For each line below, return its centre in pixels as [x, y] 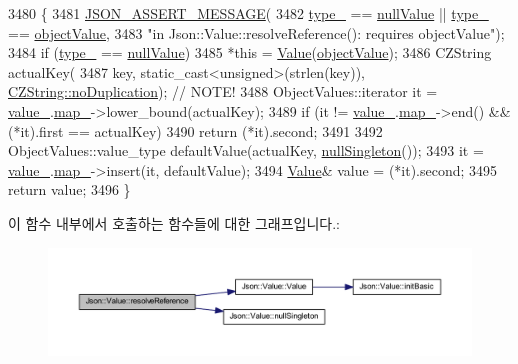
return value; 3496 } [69, 189]
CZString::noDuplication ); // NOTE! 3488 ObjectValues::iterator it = [223, 91]
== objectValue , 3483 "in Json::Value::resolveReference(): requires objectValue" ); [256, 32]
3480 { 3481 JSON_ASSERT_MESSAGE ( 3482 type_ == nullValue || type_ [248, 13]
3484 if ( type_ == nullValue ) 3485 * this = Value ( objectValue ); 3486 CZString [250, 52]
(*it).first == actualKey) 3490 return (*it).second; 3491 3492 [195, 130]
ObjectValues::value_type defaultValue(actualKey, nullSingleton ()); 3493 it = [246, 150]
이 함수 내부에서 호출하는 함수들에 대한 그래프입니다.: [174, 222]
